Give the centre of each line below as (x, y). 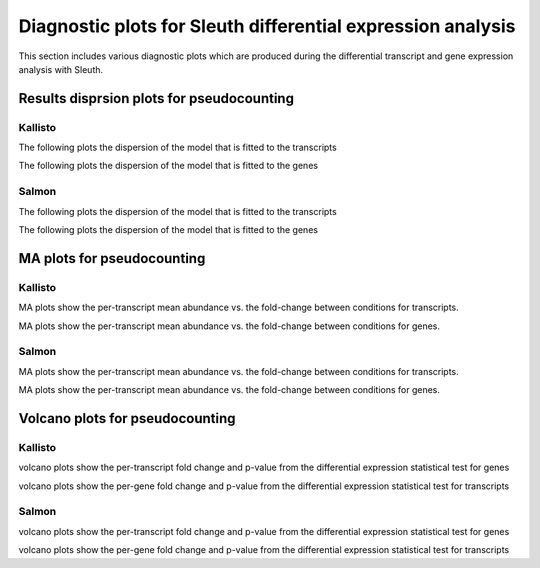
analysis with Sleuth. (61, 69)
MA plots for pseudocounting (112, 258)
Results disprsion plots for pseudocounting (156, 98)
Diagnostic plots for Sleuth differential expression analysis (267, 26)
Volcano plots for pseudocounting (127, 418)
